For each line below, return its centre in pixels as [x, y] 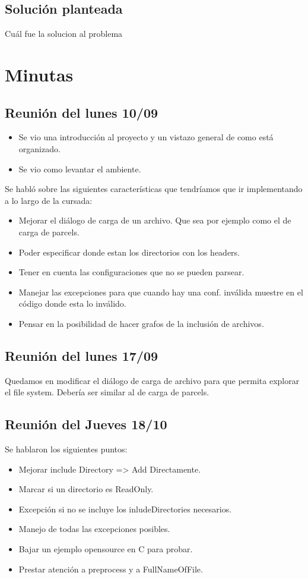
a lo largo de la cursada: [49, 200]
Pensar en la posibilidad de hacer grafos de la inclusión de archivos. [141, 323]
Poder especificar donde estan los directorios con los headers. [129, 252]
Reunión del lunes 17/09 [82, 355]
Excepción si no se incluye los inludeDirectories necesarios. [125, 509]
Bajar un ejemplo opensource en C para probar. [106, 549]
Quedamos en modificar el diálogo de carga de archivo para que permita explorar [152, 380]
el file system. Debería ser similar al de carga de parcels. [107, 392]
